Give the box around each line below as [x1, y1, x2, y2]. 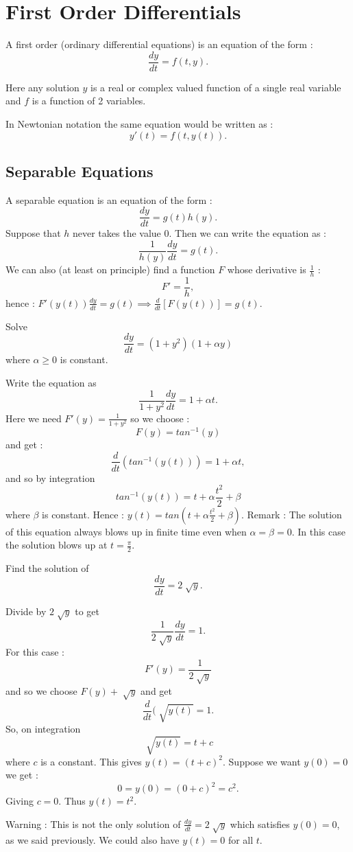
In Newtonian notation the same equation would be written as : [5, 116, 273, 130]
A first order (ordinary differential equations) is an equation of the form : [5, 37, 313, 51]
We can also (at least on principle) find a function [5, 262, 215, 277]
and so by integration [5, 470, 95, 485]
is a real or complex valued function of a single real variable [90, 80, 341, 94]
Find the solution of [5, 561, 89, 575]
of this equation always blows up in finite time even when [5, 524, 247, 538]
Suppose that [5, 226, 61, 240]
